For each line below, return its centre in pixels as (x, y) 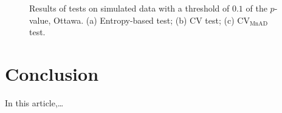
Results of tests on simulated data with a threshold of (129, 8)
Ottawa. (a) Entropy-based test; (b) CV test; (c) (144, 20)
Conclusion (52, 73)
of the (256, 8)
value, (40, 20)
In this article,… (34, 102)
